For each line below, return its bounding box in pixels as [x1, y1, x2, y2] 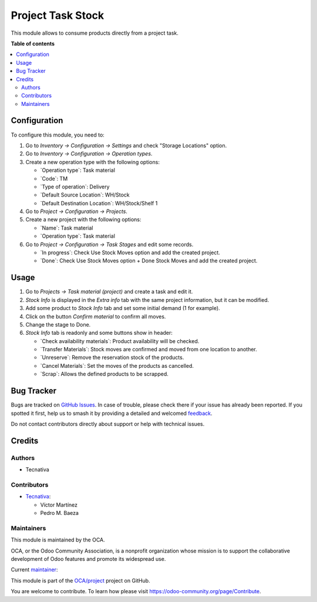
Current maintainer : [11, 566, 58, 573]
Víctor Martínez [40, 501, 78, 508]
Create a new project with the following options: [25, 216, 141, 223]
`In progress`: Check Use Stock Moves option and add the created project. [40, 249, 220, 256]
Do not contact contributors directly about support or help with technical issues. [11, 420, 205, 427]
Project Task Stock [11, 9, 104, 22]
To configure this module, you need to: [11, 131, 105, 138]
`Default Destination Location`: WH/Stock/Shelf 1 [40, 199, 158, 207]
